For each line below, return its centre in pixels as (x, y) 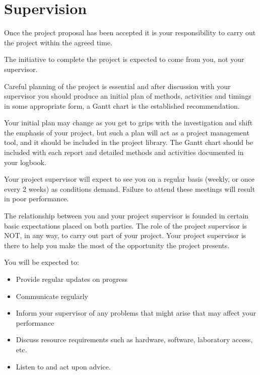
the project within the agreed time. (58, 42)
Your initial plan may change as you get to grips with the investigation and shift (128, 123)
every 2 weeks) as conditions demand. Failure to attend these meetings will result (130, 189)
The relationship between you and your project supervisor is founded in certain (126, 216)
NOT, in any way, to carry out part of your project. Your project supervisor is (125, 235)
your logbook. (25, 162)
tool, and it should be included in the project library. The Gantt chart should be (128, 142)
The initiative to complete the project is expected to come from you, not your (124, 59)
